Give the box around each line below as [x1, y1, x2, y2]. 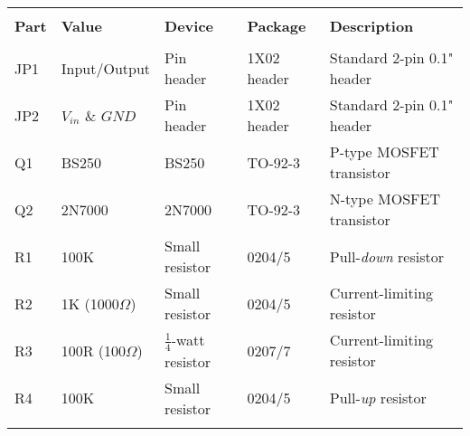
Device [164, 15, 213, 36]
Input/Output [61, 57, 151, 79]
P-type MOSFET [329, 141, 439, 162]
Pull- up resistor [329, 387, 427, 409]
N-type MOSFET [329, 188, 440, 209]
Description [329, 15, 414, 36]
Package [247, 15, 306, 36]
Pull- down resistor [329, 245, 444, 267]
